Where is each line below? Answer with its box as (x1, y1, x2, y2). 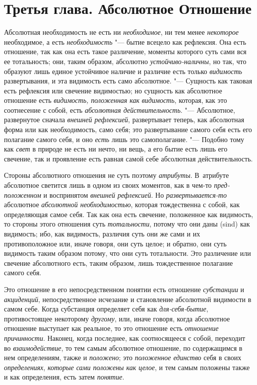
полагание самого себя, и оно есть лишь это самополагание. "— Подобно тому (4, 134, 245, 144)
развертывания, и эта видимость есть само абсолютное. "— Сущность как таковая (4, 76, 253, 86)
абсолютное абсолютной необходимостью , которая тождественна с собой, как (4, 199, 240, 210)
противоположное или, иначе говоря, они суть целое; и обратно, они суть (4, 238, 227, 248)
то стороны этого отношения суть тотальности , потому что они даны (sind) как (4, 219, 250, 229)
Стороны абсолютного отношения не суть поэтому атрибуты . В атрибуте (4, 170, 229, 180)
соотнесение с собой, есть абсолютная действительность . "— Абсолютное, (4, 104, 235, 115)
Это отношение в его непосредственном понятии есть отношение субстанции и (4, 284, 245, 294)
